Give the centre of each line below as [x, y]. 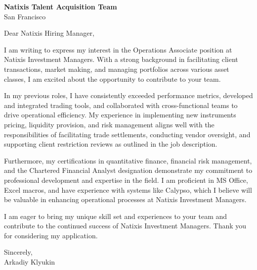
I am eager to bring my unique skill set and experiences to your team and [116, 216]
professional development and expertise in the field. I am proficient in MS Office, [126, 180]
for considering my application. [51, 235]
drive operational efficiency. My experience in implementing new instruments [120, 115]
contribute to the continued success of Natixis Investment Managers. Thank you [125, 226]
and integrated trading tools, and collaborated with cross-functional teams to [121, 105]
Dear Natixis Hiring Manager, [49, 33]
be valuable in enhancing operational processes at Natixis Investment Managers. [125, 199]
